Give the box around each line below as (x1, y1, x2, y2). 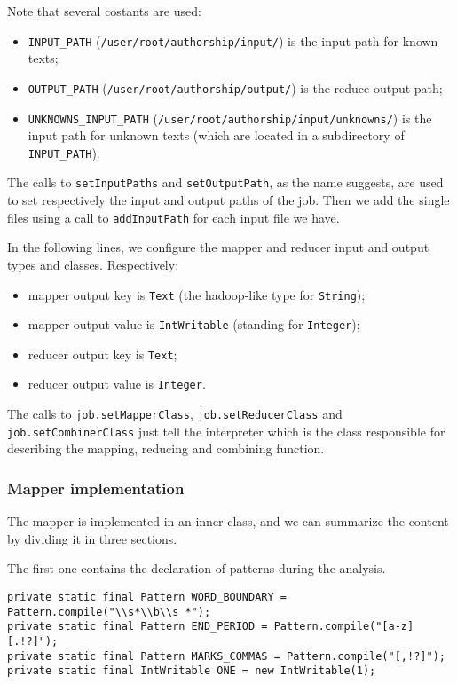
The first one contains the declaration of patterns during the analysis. (7, 559, 386, 578)
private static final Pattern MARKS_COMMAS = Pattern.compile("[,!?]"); (7, 649, 445, 663)
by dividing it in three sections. (7, 529, 177, 547)
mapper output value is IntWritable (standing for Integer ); (28, 315, 360, 334)
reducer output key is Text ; (28, 344, 177, 363)
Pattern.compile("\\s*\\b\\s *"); (7, 605, 211, 618)
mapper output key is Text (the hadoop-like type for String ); (28, 285, 366, 303)
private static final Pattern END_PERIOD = (7, 620, 268, 633)
